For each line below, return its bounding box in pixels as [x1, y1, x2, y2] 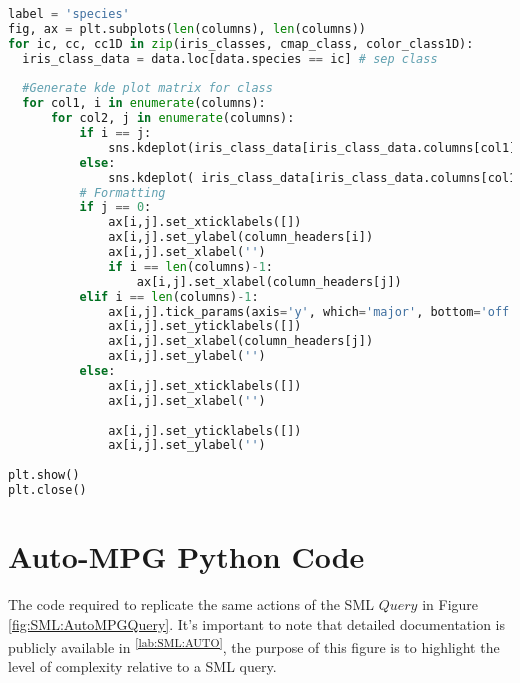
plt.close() [8, 483, 87, 497]
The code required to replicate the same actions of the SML [8, 594, 374, 614]
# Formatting [79, 185, 166, 200]
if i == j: [79, 126, 152, 140]
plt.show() [8, 468, 80, 483]
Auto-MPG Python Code [8, 536, 365, 577]
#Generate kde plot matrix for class [22, 81, 273, 96]
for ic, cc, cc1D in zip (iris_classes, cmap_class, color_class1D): [8, 36, 474, 51]
